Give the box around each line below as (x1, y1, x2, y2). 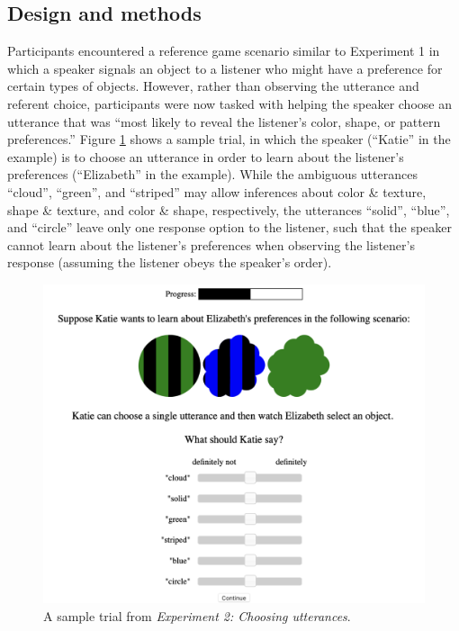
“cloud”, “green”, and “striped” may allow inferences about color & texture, (7, 182, 427, 201)
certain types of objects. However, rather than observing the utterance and (7, 77, 419, 95)
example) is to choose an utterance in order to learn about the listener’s (7, 147, 404, 166)
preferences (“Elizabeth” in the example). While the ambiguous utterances (7, 165, 418, 184)
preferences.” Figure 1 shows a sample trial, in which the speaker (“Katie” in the (7, 130, 451, 149)
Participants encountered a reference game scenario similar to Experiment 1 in (7, 41, 440, 60)
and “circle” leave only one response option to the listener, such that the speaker (7, 218, 453, 237)
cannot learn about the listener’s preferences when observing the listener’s (7, 235, 415, 254)
